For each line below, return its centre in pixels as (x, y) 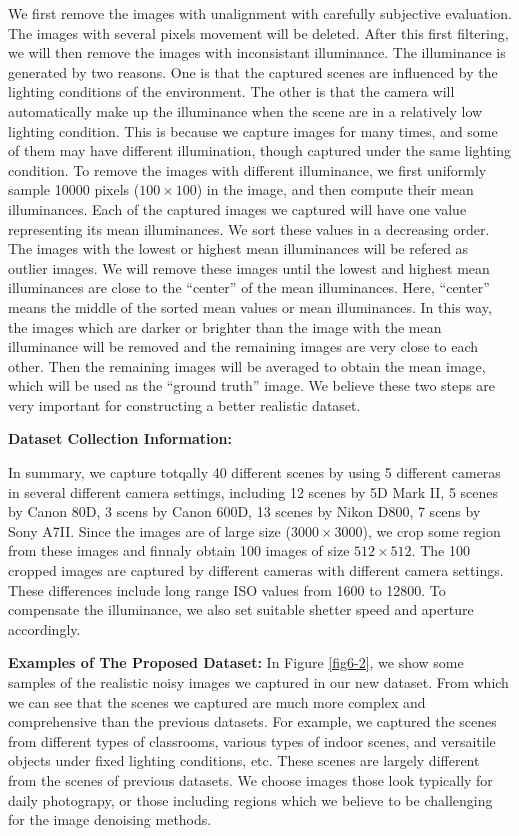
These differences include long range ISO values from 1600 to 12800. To (227, 589)
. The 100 (440, 550)
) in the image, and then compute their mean (335, 189)
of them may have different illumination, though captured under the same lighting (260, 150)
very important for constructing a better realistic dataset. (184, 404)
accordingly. (44, 628)
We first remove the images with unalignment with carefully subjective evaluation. (260, 13)
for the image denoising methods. (110, 819)
